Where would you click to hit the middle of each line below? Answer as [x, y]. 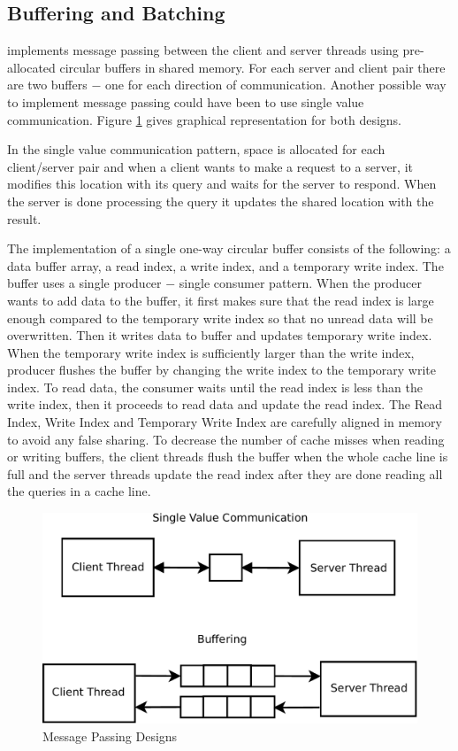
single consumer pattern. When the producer [300, 283]
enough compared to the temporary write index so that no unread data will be [220, 317]
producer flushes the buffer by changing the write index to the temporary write [222, 370]
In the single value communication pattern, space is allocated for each [196, 149]
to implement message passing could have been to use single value [186, 101]
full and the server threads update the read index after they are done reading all [225, 473]
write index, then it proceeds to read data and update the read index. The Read [225, 404]
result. [24, 218]
